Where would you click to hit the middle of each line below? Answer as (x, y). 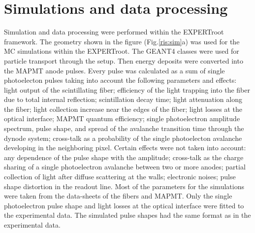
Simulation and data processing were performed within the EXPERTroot (114, 32)
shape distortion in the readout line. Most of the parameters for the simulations (124, 186)
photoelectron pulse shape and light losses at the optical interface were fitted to (124, 205)
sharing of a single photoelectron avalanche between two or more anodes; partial (125, 167)
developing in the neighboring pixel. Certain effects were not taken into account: (125, 148)
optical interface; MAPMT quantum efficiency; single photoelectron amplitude (122, 118)
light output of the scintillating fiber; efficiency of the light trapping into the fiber (127, 89)
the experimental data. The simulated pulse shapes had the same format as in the (127, 215)
